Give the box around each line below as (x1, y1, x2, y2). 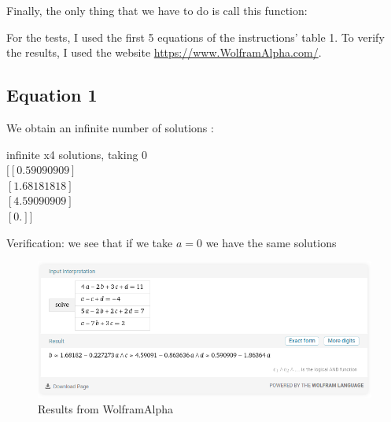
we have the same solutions (205, 234, 337, 250)
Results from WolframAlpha (38, 400, 173, 416)
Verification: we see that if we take (6, 234, 173, 250)
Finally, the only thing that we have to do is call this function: (6, 2, 308, 18)
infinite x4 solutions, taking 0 (6, 146, 148, 162)
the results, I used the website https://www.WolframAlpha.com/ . (6, 44, 322, 61)
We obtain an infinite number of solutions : (6, 119, 214, 135)
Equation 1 (6, 83, 98, 107)
